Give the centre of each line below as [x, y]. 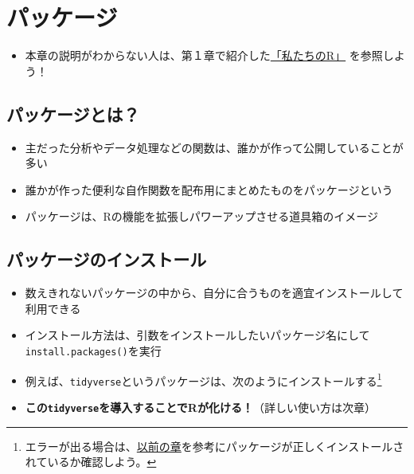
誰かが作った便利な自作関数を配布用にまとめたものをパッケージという [209, 189]
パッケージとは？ [73, 114]
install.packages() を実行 [93, 350]
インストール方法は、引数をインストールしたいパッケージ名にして [197, 335]
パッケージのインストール [107, 259]
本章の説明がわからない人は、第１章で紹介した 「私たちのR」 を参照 [204, 55]
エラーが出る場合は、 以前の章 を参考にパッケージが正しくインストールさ [215, 446]
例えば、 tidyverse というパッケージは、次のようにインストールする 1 [203, 379]
